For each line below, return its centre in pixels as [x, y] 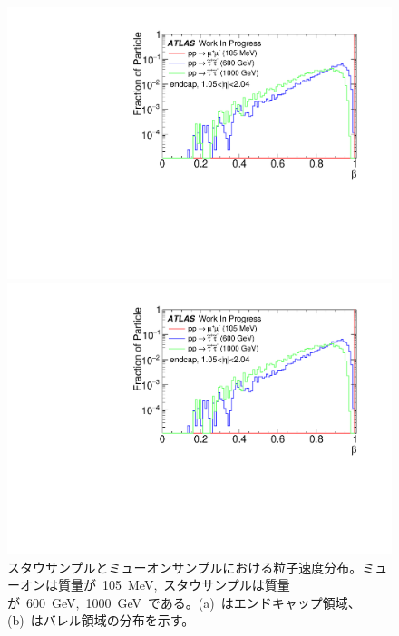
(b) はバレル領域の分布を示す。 [101, 620]
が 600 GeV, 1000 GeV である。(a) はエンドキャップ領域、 [184, 602]
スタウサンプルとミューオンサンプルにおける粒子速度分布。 [185, 567]
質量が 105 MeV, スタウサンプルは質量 [174, 585]
